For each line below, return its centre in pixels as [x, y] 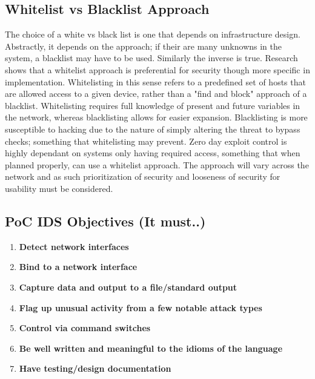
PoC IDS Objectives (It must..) [105, 221]
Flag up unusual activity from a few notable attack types [141, 307]
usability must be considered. [59, 188]
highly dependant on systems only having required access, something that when [153, 153]
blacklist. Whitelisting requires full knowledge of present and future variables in [153, 105]
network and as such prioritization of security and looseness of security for [143, 176]
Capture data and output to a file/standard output [128, 287]
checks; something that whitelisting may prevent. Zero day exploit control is [146, 141]
